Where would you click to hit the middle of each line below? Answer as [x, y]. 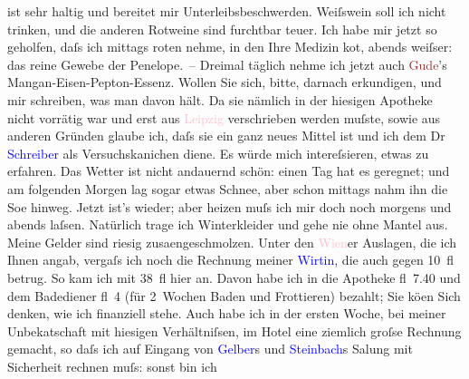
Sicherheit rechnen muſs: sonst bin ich [112, 366]
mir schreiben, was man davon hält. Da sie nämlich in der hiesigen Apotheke [220, 99]
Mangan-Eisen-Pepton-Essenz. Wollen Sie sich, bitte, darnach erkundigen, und [225, 82]
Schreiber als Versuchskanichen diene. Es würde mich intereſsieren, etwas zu [218, 153]
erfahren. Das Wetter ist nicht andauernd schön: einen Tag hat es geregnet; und [229, 171]
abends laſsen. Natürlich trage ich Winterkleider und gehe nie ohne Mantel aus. [228, 224]
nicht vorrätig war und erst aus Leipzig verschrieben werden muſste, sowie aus [224, 117]
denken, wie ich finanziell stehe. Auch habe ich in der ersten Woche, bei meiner [227, 313]
